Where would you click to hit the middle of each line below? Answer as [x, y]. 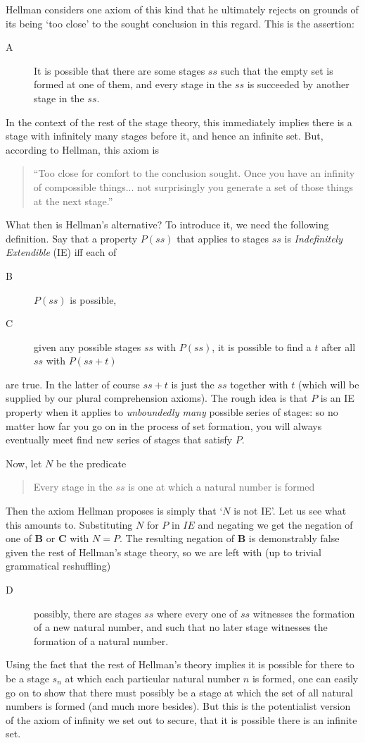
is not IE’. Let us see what [290, 511]
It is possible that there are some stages [120, 70]
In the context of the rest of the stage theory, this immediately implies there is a [179, 122]
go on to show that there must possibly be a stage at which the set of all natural [180, 692]
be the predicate [91, 463]
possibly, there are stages [88, 613]
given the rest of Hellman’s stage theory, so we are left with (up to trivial [164, 552]
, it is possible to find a [262, 346]
